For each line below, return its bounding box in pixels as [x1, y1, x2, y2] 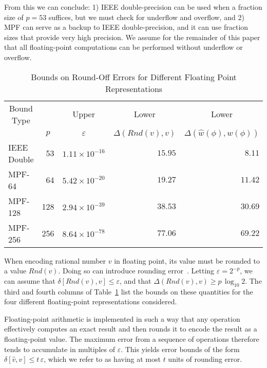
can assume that [4, 275, 55, 286]
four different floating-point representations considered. [4, 296, 177, 307]
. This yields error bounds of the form [121, 343, 240, 354]
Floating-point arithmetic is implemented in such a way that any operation [4, 313, 240, 324]
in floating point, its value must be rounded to [114, 255, 260, 266]
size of [4, 11, 24, 22]
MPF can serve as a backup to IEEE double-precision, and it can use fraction [4, 22, 249, 32]
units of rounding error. [168, 354, 242, 364]
